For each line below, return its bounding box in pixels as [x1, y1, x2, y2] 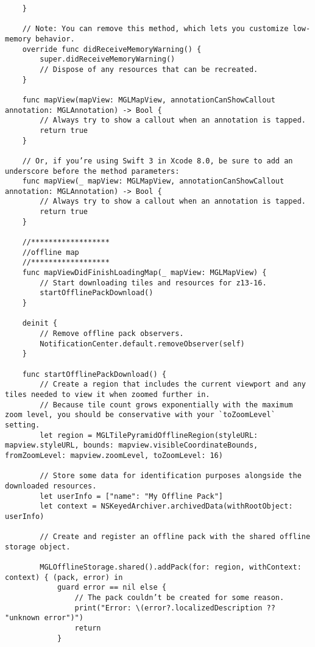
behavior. [35, 34, 75, 43]
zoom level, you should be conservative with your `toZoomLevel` [5, 410, 275, 420]
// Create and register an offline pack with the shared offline [40, 532, 311, 542]
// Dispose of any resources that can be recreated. [40, 65, 258, 74]
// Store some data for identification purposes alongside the [40, 471, 302, 481]
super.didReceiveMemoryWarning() [40, 55, 175, 64]
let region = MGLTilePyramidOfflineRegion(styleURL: [40, 431, 258, 440]
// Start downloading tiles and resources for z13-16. [40, 278, 267, 287]
